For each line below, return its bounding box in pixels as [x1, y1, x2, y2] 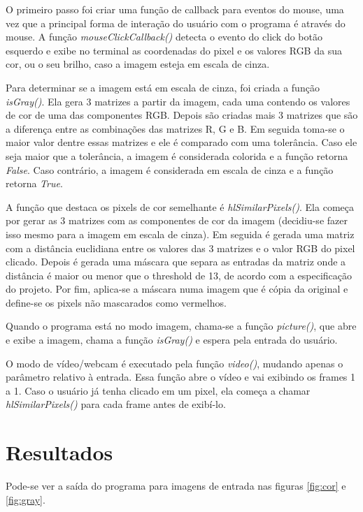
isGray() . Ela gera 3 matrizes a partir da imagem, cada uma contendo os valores [6, 94, 350, 108]
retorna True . [6, 176, 63, 191]
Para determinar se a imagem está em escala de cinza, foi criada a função [6, 80, 320, 94]
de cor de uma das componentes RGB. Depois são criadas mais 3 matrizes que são [6, 108, 358, 122]
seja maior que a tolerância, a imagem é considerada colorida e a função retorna [6, 148, 348, 163]
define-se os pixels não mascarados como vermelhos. [6, 295, 227, 309]
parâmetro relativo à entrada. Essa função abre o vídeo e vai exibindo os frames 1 [6, 370, 356, 384]
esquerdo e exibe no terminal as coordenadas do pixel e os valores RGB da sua [6, 43, 342, 57]
